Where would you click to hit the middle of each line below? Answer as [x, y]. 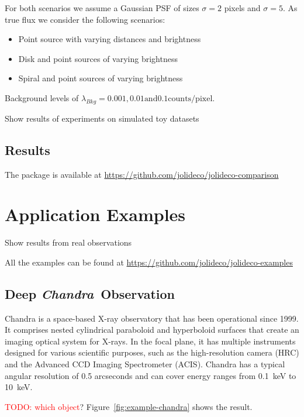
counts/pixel [190, 99]
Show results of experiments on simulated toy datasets [102, 118]
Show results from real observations [68, 242]
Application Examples [95, 214]
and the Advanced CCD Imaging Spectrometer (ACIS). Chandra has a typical [145, 364]
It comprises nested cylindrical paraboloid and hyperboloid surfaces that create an [152, 330]
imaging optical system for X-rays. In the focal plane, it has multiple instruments [150, 341]
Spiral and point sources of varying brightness [101, 78]
